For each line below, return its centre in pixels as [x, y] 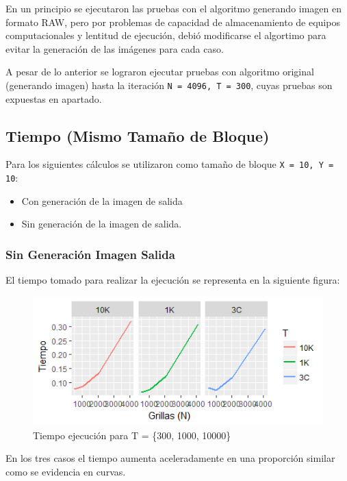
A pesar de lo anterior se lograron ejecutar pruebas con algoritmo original [160, 72]
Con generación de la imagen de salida [102, 200]
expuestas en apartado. [54, 98]
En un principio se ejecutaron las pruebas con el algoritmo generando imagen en [174, 8]
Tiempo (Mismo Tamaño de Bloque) [138, 135]
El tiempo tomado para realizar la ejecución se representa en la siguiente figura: [173, 280]
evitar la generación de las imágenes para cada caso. [115, 48]
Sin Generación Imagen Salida [90, 254]
